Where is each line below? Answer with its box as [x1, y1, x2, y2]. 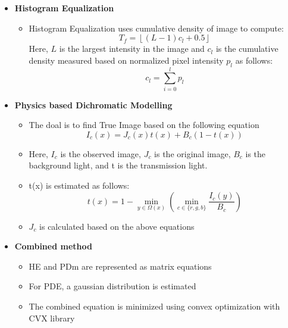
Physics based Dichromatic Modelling [14, 98, 173, 111]
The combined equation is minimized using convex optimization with [29, 300, 280, 313]
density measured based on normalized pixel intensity [29, 54, 224, 66]
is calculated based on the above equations [39, 220, 195, 232]
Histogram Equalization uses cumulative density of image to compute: [29, 21, 284, 34]
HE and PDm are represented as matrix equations [29, 260, 212, 272]
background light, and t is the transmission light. [29, 159, 208, 171]
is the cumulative [215, 42, 278, 55]
